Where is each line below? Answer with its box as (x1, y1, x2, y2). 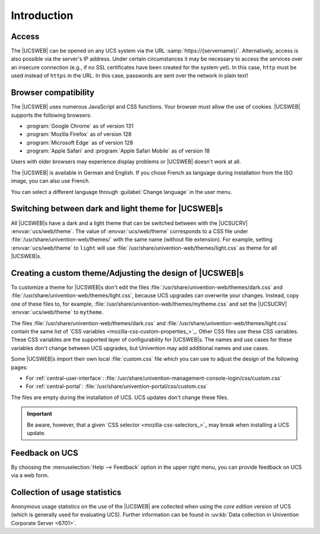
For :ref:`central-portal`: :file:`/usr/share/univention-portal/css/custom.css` (25, 383, 208, 390)
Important (27, 410, 53, 418)
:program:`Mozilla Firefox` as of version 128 (25, 131, 132, 138)
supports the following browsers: (11, 112, 92, 119)
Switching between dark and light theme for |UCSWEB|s (11, 204, 223, 214)
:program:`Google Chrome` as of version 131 (25, 122, 133, 129)
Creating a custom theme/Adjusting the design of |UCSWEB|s (11, 268, 244, 278)
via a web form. (11, 472, 49, 479)
